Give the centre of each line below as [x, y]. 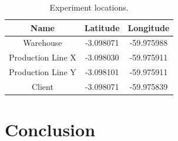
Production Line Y [43, 72]
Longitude [149, 27]
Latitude [102, 27]
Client [42, 86]
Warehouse [43, 43]
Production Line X [43, 57]
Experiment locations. [89, 7]
